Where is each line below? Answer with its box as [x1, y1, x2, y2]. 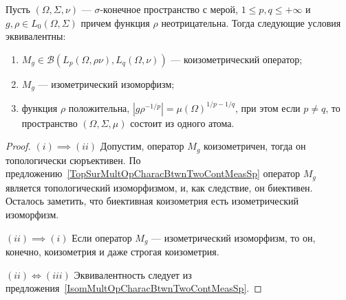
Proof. [6, 139, 31, 153]
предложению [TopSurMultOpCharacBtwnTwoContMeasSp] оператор [6, 166, 300, 181]
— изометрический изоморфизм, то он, [151, 230, 316, 244]
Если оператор [72, 230, 132, 244]
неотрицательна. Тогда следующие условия [161, 15, 341, 30]
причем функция [80, 15, 150, 30]
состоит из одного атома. [130, 115, 235, 130]
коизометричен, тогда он [204, 139, 306, 153]
